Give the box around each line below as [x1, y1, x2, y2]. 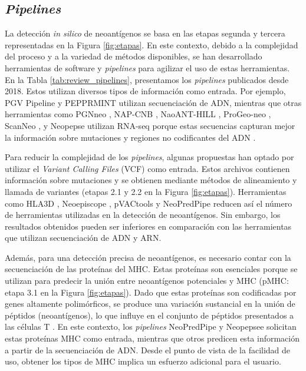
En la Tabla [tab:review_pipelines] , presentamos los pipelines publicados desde [5, 73, 289, 85]
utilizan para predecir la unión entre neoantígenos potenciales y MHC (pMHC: [5, 274, 289, 287]
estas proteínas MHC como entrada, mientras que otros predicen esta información [5, 332, 300, 344]
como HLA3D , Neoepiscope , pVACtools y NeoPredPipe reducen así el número [5, 197, 292, 209]
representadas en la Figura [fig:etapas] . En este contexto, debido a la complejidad [5, 38, 298, 51]
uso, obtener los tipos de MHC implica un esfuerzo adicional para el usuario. [5, 355, 281, 367]
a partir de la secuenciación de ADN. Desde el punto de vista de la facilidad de [5, 343, 291, 356]
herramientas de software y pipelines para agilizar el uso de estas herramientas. [5, 61, 290, 74]
